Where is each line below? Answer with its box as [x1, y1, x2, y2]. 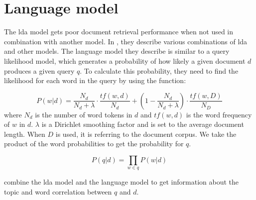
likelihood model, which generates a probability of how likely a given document [4, 55, 246, 66]
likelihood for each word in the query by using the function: [4, 75, 186, 86]
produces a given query [4, 65, 75, 76]
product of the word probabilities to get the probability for [4, 138, 184, 149]
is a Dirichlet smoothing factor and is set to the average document [41, 119, 244, 129]
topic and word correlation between [4, 187, 112, 197]
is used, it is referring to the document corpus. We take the [55, 128, 237, 139]
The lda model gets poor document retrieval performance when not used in [4, 26, 234, 37]
